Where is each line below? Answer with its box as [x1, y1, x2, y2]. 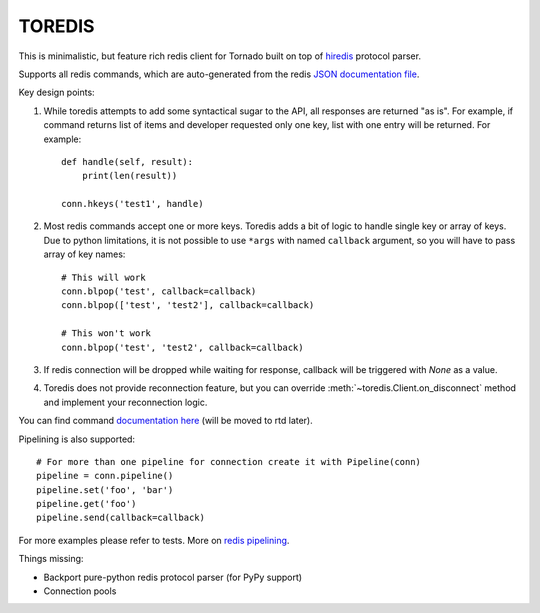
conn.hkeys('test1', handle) [61, 198, 204, 210]
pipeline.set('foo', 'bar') [36, 484, 174, 495]
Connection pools [43, 585, 117, 597]
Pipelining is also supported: [18, 433, 135, 445]
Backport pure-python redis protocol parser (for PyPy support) [43, 571, 303, 583]
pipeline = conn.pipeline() [36, 470, 174, 482]
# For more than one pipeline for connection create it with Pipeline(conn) [36, 456, 422, 467]
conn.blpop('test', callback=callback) [61, 286, 257, 297]
